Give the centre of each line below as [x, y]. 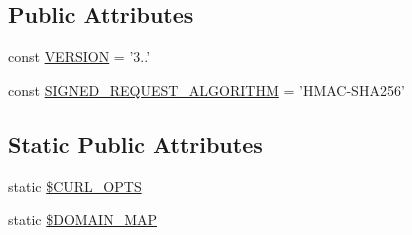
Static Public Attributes [135, 143]
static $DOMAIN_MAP [83, 219]
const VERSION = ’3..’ [79, 56]
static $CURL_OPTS [75, 185]
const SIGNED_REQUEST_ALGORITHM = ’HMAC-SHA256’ [206, 89]
